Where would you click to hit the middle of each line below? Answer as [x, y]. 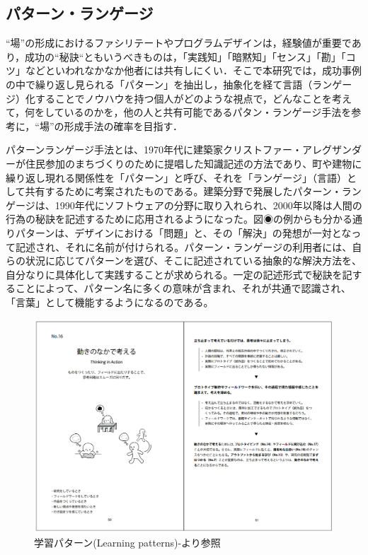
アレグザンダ [332, 150]
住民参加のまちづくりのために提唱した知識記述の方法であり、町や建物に [194, 163]
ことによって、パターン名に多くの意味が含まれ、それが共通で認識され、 [183, 288]
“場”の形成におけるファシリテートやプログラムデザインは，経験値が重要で [179, 43]
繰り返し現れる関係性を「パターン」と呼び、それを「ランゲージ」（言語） [177, 177]
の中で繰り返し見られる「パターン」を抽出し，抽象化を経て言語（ [159, 84]
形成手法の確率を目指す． [123, 125]
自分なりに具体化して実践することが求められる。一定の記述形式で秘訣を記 [179, 274]
